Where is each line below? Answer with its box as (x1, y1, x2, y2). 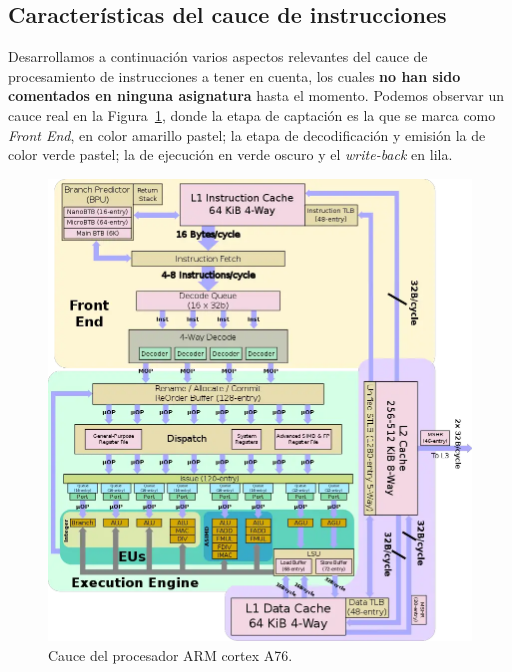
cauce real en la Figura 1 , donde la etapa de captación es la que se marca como (8, 104, 496, 125)
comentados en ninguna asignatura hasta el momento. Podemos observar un (8, 85, 505, 106)
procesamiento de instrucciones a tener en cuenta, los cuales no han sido (8, 65, 461, 86)
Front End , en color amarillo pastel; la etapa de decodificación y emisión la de (8, 124, 486, 145)
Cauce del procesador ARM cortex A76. (48, 644, 293, 665)
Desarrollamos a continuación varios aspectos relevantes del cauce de (8, 46, 428, 67)
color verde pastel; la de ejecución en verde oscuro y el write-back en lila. (8, 144, 453, 165)
